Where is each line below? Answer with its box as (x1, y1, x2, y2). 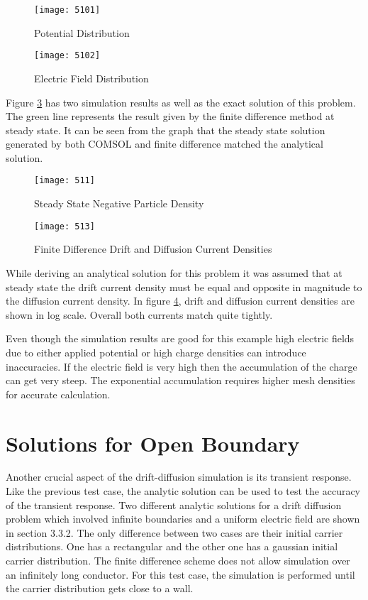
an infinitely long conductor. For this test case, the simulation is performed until (6, 567, 355, 582)
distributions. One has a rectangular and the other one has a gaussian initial (6, 539, 338, 554)
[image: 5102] (34, 50, 101, 61)
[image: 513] (34, 221, 95, 231)
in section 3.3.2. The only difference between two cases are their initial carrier (6, 525, 343, 540)
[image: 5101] (34, 5, 101, 15)
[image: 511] (34, 175, 95, 186)
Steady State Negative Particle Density (34, 196, 204, 211)
